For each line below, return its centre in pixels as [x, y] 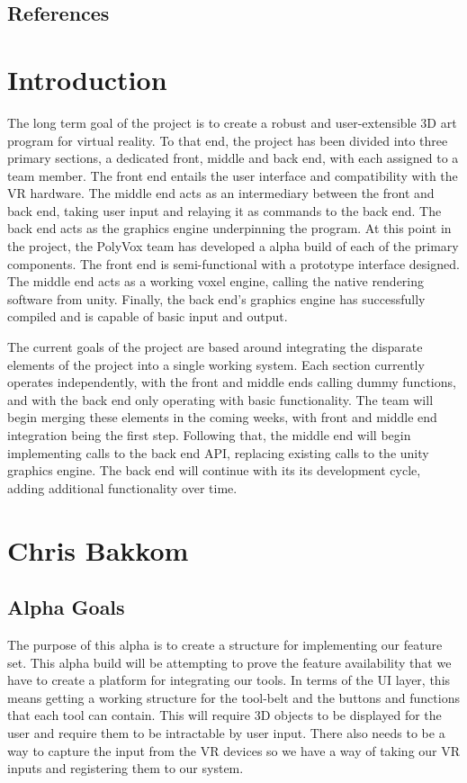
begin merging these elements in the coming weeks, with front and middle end [222, 417]
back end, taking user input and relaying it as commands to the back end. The [225, 210]
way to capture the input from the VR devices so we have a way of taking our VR [234, 750]
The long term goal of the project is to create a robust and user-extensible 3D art [232, 122]
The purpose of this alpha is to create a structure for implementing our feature [225, 644]
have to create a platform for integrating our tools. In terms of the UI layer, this [229, 680]
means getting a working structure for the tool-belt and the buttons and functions [233, 697]
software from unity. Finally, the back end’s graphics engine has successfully [216, 298]
